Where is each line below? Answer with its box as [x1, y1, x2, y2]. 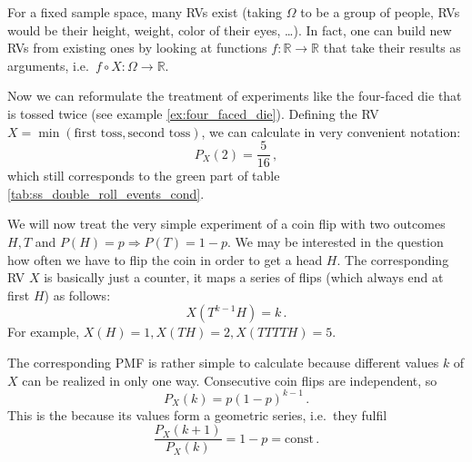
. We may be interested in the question [227, 232, 444, 251]
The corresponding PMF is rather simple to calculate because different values [7, 352, 439, 371]
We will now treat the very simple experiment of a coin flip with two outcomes [7, 214, 446, 233]
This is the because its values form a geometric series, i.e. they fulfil [7, 405, 387, 424]
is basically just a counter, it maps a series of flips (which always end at [44, 268, 444, 287]
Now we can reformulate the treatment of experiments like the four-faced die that [7, 86, 462, 105]
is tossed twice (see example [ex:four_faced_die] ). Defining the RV [7, 103, 379, 123]
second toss [127, 126, 191, 140]
